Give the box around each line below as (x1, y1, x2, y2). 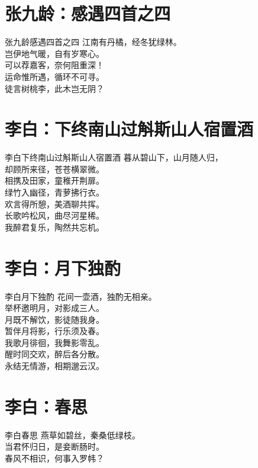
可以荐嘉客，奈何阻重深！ (5, 59, 104, 71)
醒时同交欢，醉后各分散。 (5, 348, 104, 360)
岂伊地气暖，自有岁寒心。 (5, 47, 104, 59)
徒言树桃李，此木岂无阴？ (5, 82, 104, 94)
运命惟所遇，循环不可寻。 (5, 70, 104, 82)
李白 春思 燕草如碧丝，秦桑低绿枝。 (5, 428, 140, 441)
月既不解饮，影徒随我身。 (5, 313, 104, 325)
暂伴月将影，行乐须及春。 (5, 325, 104, 337)
